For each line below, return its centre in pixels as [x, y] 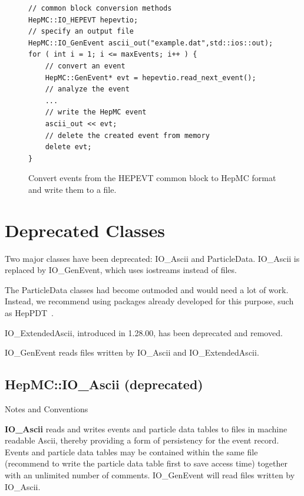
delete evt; [68, 147]
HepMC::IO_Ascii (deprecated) [104, 384]
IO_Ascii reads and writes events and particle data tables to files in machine [146, 428]
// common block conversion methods [100, 8]
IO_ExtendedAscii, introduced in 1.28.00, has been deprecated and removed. [144, 332]
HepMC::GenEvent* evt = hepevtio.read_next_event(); [151, 78]
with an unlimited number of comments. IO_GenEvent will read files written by [150, 474]
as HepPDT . [29, 313]
